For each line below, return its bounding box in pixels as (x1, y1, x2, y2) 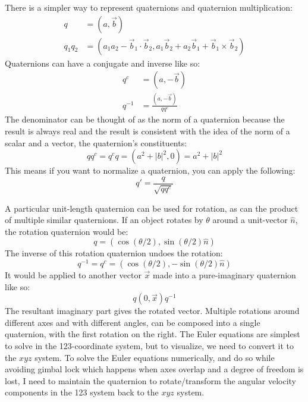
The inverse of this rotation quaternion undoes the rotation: (5, 247, 223, 259)
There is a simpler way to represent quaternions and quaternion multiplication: (5, 1, 293, 13)
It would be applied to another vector (5, 269, 142, 281)
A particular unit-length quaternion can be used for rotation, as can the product (5, 202, 298, 214)
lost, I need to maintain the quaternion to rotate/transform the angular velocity (5, 374, 296, 387)
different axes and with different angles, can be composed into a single (5, 316, 260, 328)
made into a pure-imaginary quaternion (153, 269, 296, 281)
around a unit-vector (212, 213, 288, 226)
